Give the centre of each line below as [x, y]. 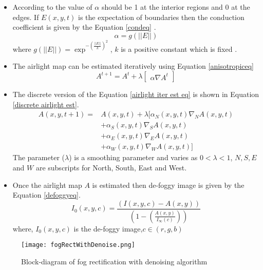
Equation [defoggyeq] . [46, 195]
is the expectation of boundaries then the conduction [161, 17]
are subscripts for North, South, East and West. [111, 167]
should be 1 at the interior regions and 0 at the [176, 7]
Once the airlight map [47, 185]
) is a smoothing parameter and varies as [133, 157]
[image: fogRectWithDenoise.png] [78, 245]
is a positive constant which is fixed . [179, 49]
